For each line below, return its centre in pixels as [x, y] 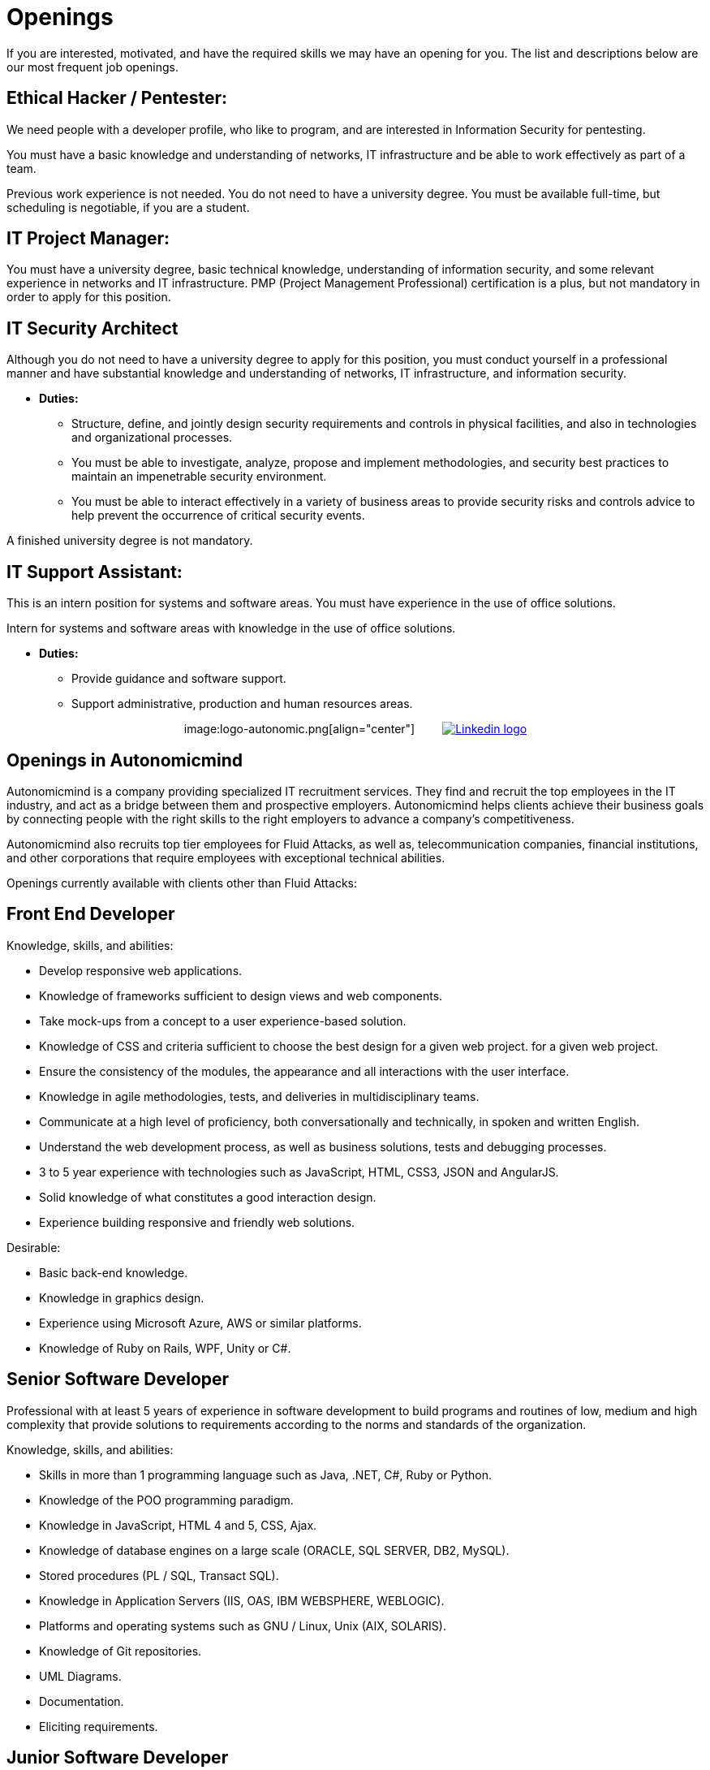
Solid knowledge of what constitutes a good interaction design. [208, 1197]
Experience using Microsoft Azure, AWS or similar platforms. [200, 1323]
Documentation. [82, 1701]
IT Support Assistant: [95, 572]
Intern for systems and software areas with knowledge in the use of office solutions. [231, 628]
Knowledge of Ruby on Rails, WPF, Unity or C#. [165, 1348]
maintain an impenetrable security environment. [199, 477]
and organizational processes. [152, 438]
